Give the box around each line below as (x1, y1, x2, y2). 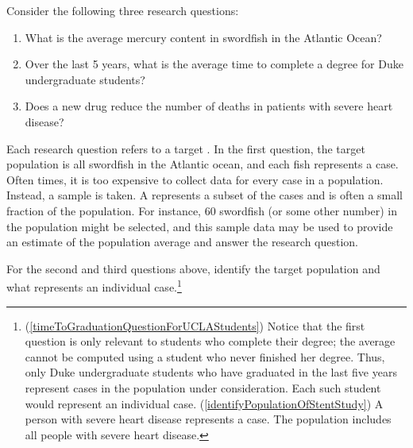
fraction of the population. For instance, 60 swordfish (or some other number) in (6, 202, 397, 218)
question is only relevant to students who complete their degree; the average (25, 333, 396, 350)
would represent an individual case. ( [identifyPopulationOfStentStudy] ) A (25, 395, 384, 411)
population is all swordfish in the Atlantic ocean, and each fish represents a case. (6, 156, 399, 172)
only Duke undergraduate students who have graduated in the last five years (25, 364, 397, 380)
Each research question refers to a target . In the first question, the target (6, 140, 365, 156)
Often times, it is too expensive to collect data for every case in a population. (6, 171, 384, 187)
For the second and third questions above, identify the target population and (6, 260, 380, 276)
